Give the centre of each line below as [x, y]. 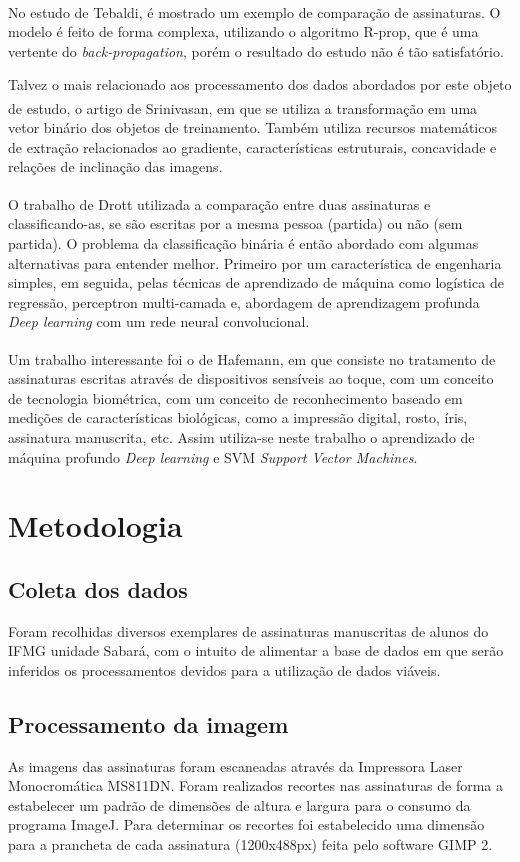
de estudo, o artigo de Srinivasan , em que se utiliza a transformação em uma [243, 107]
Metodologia [95, 525]
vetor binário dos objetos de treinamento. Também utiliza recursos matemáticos [252, 127]
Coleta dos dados [98, 588]
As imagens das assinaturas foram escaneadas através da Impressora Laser [235, 765]
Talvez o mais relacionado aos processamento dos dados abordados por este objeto [260, 84]
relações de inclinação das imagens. [115, 166]
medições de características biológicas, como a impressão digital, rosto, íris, [238, 417]
